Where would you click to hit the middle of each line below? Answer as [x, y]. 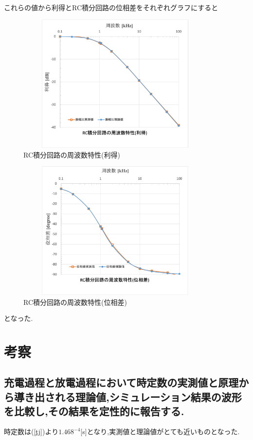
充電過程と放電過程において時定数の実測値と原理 [121, 382]
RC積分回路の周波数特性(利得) [72, 154]
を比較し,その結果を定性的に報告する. [94, 411]
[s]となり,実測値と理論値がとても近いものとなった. [160, 431]
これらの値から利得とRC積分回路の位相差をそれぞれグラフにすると [111, 7]
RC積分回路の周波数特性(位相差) [75, 302]
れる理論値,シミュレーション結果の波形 [148, 396]
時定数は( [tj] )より [31, 431]
